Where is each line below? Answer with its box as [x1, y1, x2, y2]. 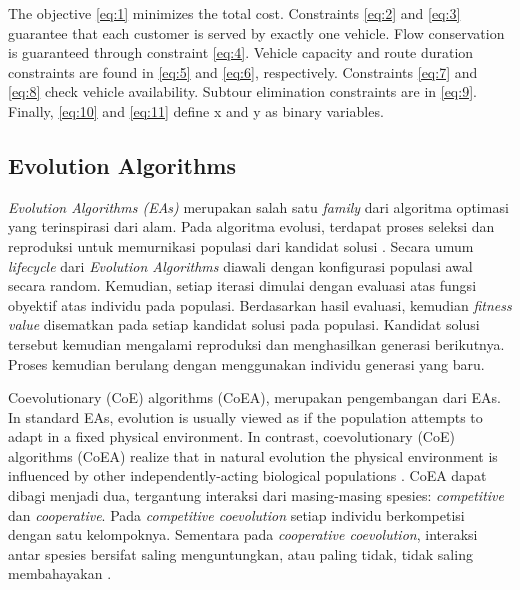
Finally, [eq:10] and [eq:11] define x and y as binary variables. [8, 100, 384, 121]
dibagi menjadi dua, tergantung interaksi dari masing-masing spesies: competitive [8, 485, 504, 506]
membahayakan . [8, 563, 112, 584]
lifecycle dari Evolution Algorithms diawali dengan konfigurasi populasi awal [8, 255, 473, 276]
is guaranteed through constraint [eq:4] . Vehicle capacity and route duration [8, 42, 474, 63]
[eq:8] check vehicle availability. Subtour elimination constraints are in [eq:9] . [8, 81, 477, 102]
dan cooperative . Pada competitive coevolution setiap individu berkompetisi [8, 504, 465, 525]
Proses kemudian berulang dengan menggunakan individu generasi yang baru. [8, 353, 485, 374]
